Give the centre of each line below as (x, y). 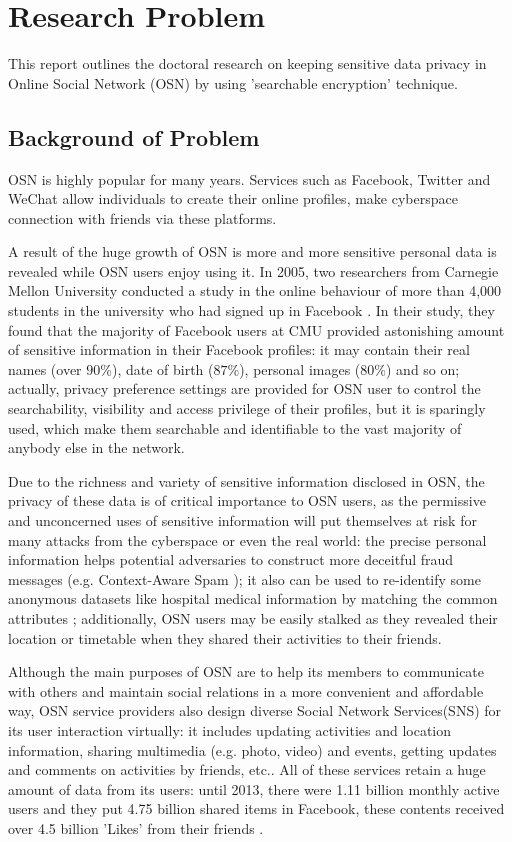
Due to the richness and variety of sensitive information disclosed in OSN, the (246, 480)
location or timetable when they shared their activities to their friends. (225, 637)
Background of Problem (134, 136)
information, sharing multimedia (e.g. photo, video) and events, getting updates (252, 749)
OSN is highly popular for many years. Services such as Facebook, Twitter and (249, 178)
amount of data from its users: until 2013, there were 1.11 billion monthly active (254, 788)
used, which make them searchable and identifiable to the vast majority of (235, 427)
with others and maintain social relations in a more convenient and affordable (246, 690)
